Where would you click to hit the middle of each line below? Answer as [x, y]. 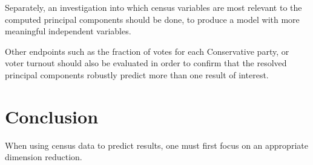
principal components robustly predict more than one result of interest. [137, 74]
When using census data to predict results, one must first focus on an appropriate [156, 145]
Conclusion [52, 116]
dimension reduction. [44, 157]
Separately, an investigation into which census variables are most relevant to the [153, 7]
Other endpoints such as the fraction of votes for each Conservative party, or [147, 51]
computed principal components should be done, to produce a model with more [152, 19]
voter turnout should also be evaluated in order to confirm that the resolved [146, 63]
